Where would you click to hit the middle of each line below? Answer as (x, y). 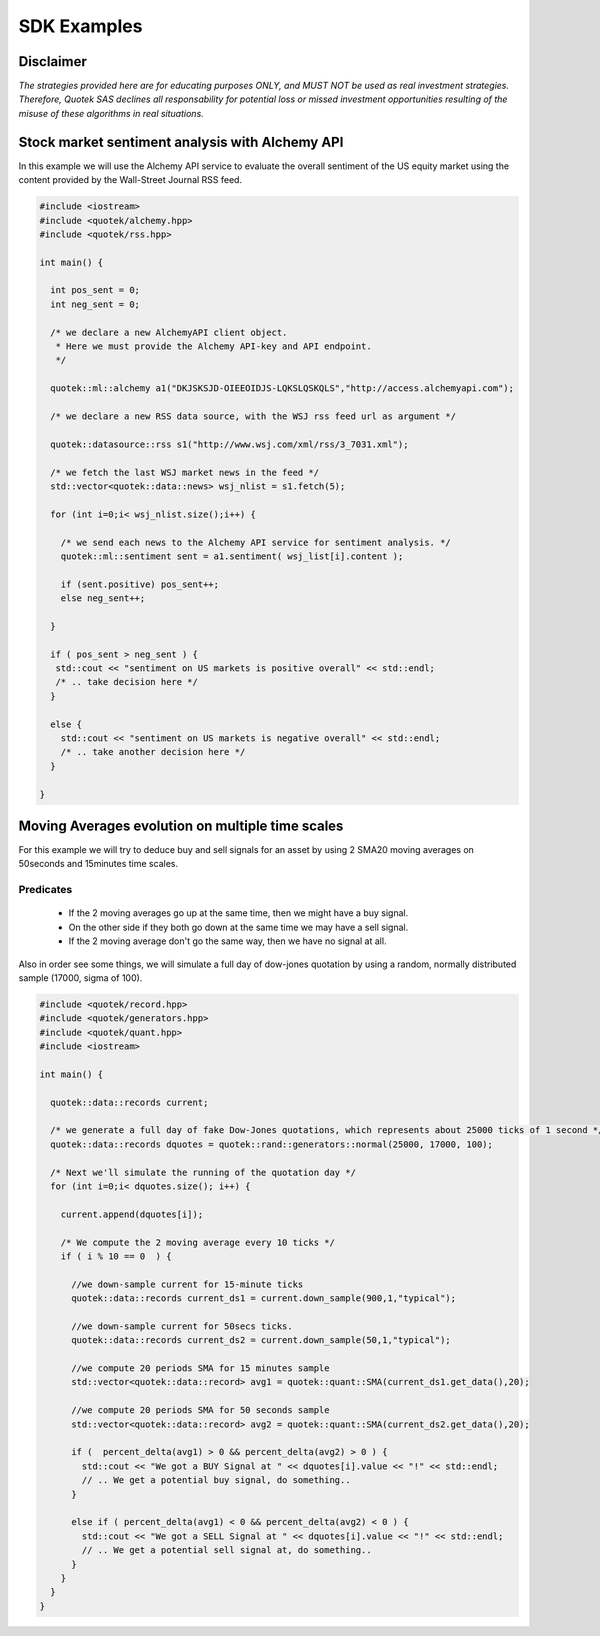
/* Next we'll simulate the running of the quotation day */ (203, 1172)
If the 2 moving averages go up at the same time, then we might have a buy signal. (238, 913)
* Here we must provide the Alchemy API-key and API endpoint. (213, 346)
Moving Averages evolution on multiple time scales (181, 825)
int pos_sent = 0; (95, 290)
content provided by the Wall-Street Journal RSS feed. (130, 180)
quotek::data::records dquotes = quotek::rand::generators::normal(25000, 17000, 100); (272, 1144)
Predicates (45, 890)
